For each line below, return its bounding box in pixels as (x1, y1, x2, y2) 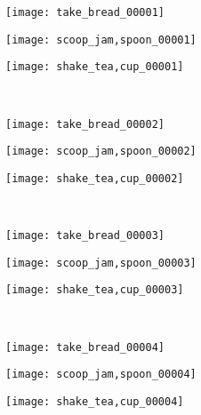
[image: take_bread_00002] (5, 117, 165, 131)
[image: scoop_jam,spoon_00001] (5, 33, 197, 46)
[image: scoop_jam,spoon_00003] (5, 256, 197, 269)
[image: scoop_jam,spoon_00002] (5, 145, 197, 158)
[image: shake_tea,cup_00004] (5, 395, 184, 408)
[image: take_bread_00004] (5, 340, 165, 354)
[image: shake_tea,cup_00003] (5, 283, 184, 297)
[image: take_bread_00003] (5, 229, 165, 243)
